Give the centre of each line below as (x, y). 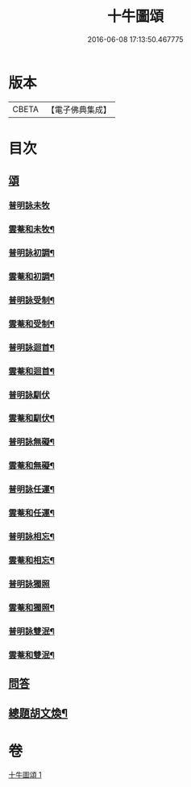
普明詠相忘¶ (31, 537)
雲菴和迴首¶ (31, 371)
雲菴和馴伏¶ (31, 418)
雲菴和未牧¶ (31, 229)
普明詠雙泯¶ (31, 631)
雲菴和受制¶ (31, 323)
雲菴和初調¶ (31, 277)
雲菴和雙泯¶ (31, 655)
